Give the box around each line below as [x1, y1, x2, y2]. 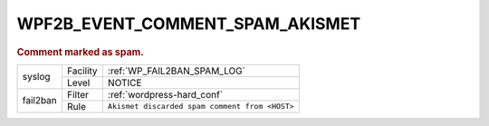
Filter [66, 88, 90, 101]
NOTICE [107, 76, 142, 89]
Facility [66, 64, 99, 77]
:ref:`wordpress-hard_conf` [107, 88, 224, 101]
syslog [22, 71, 51, 83]
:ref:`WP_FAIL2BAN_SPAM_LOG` [107, 64, 246, 77]
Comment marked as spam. [16, 45, 144, 58]
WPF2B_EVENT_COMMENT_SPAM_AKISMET [16, 14, 361, 34]
